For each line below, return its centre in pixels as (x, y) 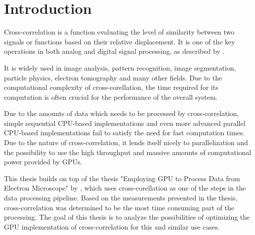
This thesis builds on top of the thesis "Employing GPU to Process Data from (122, 178)
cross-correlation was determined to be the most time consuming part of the (119, 207)
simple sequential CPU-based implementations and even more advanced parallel (125, 123)
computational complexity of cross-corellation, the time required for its (111, 87)
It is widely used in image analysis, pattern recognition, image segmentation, (120, 67)
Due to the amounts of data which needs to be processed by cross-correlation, (122, 113)
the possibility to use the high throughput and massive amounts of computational (128, 152)
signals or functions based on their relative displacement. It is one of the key (120, 41)
